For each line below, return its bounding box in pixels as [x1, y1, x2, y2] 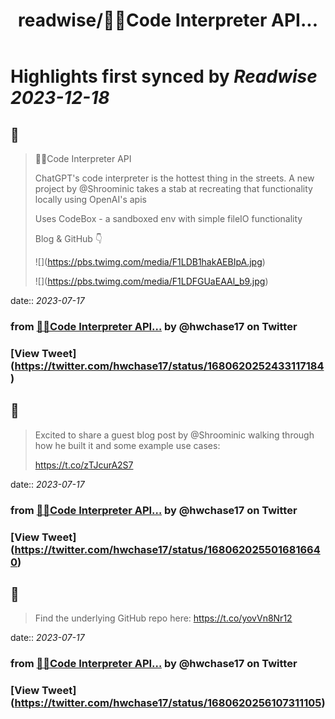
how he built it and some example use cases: [34, 439, 221, 451]
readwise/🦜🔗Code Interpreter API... [17, 9, 319, 32]
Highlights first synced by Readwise [10, 65, 318, 88]
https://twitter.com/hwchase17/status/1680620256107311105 [14, 696, 322, 710]
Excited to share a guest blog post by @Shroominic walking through [34, 429, 315, 441]
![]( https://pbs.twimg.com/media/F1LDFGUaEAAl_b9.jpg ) [34, 275, 269, 287]
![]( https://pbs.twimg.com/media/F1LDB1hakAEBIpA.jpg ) [34, 256, 266, 268]
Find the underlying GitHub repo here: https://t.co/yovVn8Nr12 [34, 612, 293, 624]
